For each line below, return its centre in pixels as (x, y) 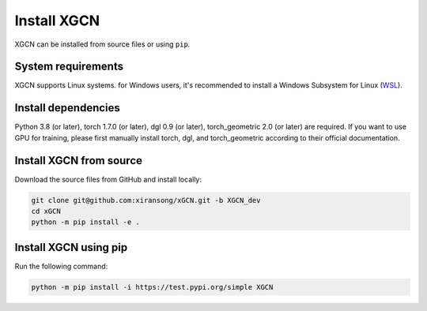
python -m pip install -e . (85, 222)
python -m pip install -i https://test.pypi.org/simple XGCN (152, 287)
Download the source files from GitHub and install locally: (108, 179)
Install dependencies (67, 108)
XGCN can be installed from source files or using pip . (102, 44)
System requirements (69, 67)
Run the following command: (61, 266)
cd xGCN (46, 212)
